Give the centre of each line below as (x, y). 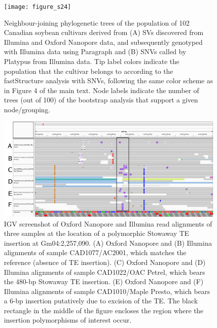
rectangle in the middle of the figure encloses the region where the (104, 310)
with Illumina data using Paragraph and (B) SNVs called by (95, 51)
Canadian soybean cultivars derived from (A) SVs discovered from (104, 32)
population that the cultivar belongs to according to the (89, 71)
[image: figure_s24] (38, 7)
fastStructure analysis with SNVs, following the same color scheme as (108, 81)
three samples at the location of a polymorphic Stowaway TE (97, 233)
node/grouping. (27, 109)
